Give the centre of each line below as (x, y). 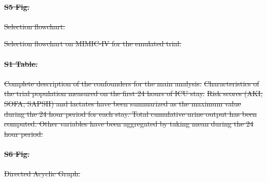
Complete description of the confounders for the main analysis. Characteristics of (132, 83)
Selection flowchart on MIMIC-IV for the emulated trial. (93, 43)
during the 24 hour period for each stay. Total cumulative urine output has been (130, 113)
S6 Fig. (17, 153)
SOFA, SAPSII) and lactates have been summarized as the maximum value (123, 103)
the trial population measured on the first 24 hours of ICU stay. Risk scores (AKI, (133, 93)
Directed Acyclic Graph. (42, 174)
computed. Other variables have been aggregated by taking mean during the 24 (129, 124)
